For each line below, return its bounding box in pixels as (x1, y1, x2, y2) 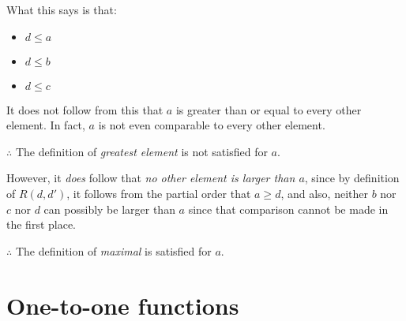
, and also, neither (280, 185, 368, 201)
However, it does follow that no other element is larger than (6, 170, 295, 186)
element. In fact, (6, 117, 85, 133)
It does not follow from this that (6, 101, 164, 118)
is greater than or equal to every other (175, 101, 362, 118)
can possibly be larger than (43, 200, 175, 217)
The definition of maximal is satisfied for (15, 242, 212, 259)
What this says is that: (6, 2, 117, 17)
